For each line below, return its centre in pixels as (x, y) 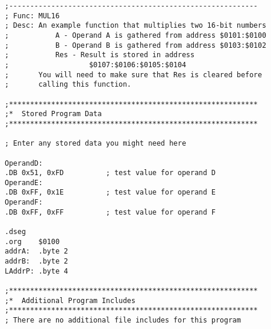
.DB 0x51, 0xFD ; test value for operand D (110, 173)
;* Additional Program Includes (70, 300)
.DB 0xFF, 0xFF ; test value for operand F (110, 212)
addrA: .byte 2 (37, 251)
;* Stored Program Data (53, 114)
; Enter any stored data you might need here (95, 144)
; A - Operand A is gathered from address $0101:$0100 (135, 35)
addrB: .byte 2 (37, 261)
